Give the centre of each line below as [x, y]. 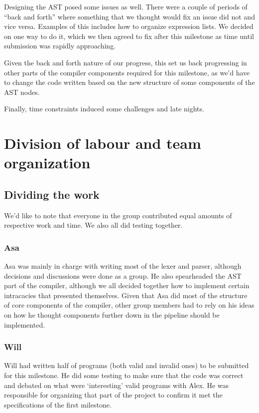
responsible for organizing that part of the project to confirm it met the [113, 395]
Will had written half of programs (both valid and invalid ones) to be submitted [127, 365]
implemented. [25, 324]
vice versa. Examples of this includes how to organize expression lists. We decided [129, 26]
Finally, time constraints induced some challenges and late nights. [104, 109]
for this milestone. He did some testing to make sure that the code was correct [124, 375]
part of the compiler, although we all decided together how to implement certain [127, 285]
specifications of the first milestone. [58, 404]
